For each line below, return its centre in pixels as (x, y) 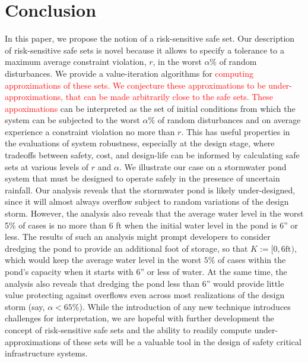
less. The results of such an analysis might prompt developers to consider (138, 237)
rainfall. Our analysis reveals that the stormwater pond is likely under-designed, (150, 190)
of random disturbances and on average (229, 120)
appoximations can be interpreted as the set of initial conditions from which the (150, 108)
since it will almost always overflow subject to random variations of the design (147, 201)
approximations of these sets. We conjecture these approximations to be (135, 85)
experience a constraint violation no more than (90, 131)
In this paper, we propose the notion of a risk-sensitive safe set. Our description (150, 38)
